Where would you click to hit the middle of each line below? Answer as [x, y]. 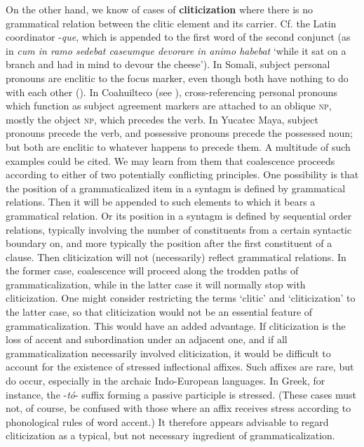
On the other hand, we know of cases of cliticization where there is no [160, 9]
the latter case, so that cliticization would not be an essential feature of [159, 312]
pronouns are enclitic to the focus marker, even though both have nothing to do [177, 78]
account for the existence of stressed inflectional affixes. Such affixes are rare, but [180, 367]
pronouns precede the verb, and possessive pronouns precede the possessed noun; [179, 133]
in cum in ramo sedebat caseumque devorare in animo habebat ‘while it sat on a [176, 50]
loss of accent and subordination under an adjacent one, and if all [147, 339]
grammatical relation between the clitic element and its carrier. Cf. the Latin [171, 23]
